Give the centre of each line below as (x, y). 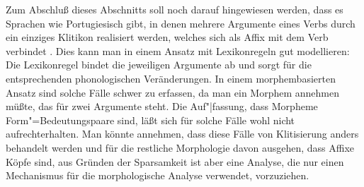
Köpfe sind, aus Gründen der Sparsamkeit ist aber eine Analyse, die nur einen (175, 161)
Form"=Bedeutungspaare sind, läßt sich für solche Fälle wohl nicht (150, 120)
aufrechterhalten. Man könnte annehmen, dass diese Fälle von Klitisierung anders (182, 134)
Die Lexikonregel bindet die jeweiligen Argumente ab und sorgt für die (159, 65)
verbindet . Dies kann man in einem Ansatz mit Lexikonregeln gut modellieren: (178, 50)
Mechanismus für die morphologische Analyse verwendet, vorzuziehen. (158, 175)
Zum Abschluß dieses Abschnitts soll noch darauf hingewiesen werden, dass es (175, 9)
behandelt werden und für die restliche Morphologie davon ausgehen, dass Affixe (180, 147)
